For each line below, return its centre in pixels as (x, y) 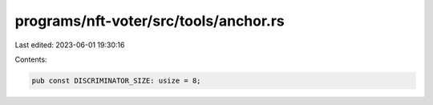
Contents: (31, 59)
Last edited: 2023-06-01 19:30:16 (70, 45)
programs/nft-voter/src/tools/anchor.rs (150, 21)
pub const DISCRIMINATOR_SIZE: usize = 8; (116, 81)
